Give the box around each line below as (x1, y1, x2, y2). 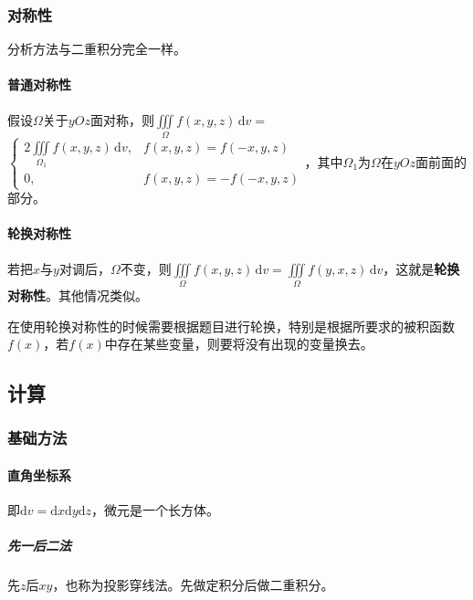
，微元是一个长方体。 (91, 500, 220, 520)
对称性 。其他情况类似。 (7, 285, 148, 304)
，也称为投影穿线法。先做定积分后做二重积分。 (52, 575, 334, 595)
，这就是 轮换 (383, 258, 460, 278)
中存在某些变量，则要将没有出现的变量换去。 (104, 334, 373, 353)
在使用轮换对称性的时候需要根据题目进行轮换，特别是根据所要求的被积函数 (7, 316, 455, 335)
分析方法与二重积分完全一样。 (7, 39, 186, 58)
